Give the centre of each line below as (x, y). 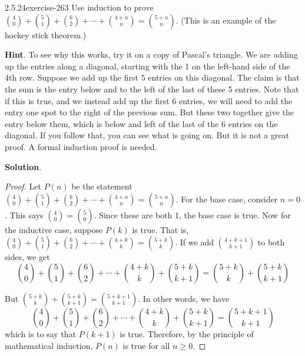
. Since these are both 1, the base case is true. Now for (192, 214)
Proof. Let (23, 186)
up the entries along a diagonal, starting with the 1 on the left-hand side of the (147, 66)
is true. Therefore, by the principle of (187, 333)
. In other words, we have (184, 298)
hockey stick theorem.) (46, 34)
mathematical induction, (49, 345)
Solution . (23, 166)
